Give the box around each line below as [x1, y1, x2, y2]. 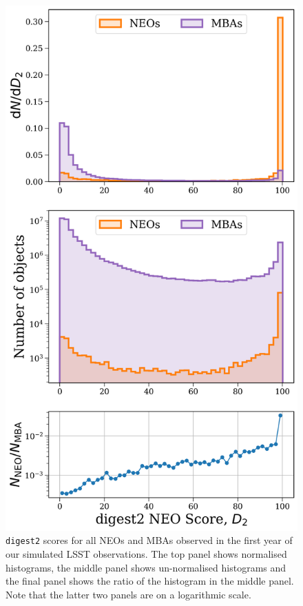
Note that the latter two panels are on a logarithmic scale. [6, 587, 251, 601]
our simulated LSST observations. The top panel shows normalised [6, 546, 287, 560]
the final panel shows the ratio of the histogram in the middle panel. [6, 574, 294, 588]
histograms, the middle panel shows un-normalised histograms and [6, 560, 286, 574]
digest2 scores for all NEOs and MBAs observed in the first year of [6, 533, 293, 547]
